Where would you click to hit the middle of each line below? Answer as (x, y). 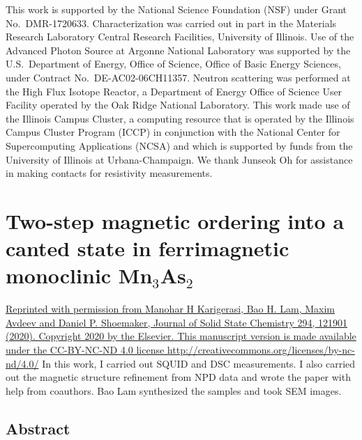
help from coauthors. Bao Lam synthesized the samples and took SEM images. (174, 390)
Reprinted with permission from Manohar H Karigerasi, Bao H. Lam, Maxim (171, 309)
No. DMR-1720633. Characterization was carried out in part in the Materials (171, 23)
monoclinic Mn (79, 275)
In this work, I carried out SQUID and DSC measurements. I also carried (199, 363)
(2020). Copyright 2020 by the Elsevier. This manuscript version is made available (181, 336)
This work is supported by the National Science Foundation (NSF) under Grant (176, 9)
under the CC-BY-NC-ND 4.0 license (85, 349)
